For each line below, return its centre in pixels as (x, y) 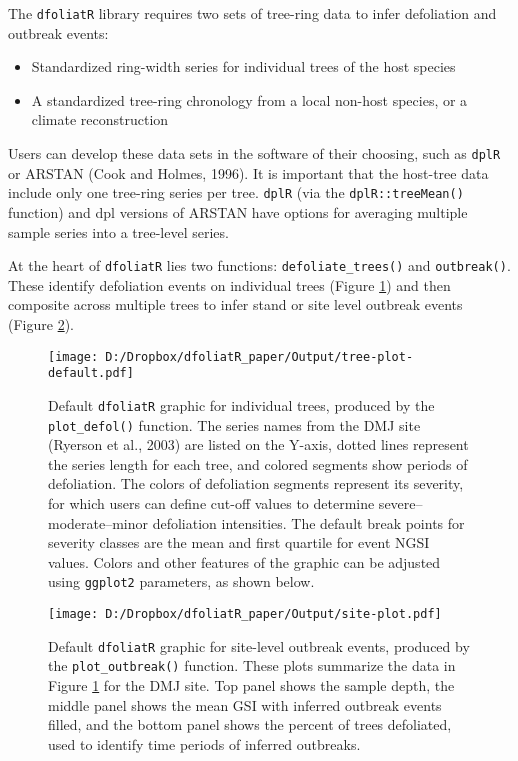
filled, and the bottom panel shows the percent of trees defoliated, (250, 724)
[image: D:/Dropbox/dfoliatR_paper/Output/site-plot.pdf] (245, 614)
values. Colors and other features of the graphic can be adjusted (244, 561)
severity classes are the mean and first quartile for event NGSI (239, 542)
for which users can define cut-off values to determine (211, 502)
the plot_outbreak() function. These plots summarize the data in (252, 665)
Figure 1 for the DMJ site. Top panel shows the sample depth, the (251, 684)
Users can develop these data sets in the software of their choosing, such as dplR (254, 153)
